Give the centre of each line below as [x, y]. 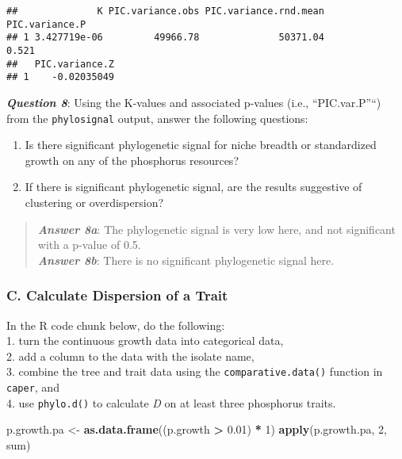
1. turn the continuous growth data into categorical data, [145, 340]
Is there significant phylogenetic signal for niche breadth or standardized [201, 145]
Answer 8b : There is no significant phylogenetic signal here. [186, 260]
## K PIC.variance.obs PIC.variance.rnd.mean [165, 11]
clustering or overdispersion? [94, 202]
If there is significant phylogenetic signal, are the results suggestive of [193, 187]
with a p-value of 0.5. [89, 245]
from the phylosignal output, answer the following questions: [157, 118]
